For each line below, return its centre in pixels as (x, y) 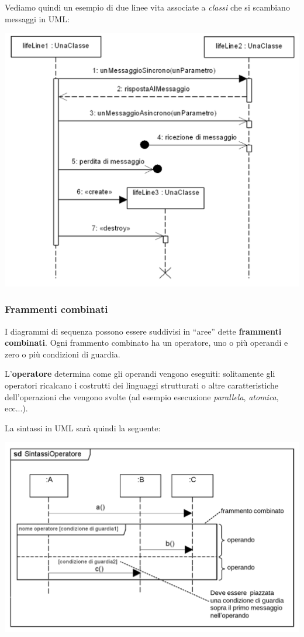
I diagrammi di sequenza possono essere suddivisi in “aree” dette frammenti (143, 331)
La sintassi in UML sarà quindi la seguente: (83, 427)
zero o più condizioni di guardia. (63, 354)
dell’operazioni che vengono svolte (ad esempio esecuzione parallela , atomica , (142, 396)
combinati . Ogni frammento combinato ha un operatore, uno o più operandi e (146, 343)
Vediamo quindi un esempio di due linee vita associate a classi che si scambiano (147, 7)
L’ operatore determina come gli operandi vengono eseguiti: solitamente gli (140, 374)
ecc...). (16, 408)
